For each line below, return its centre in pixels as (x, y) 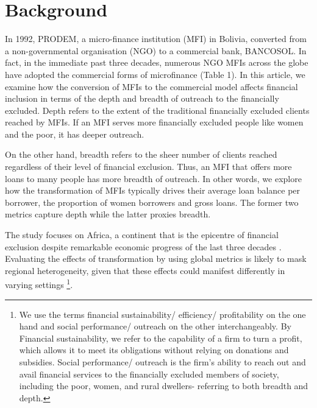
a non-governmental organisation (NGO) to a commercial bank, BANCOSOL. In (156, 50)
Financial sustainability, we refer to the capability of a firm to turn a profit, (161, 338)
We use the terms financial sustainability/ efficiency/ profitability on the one (162, 314)
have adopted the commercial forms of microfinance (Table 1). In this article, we (155, 74)
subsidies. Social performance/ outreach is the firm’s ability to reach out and (162, 362)
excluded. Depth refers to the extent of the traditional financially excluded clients (157, 110)
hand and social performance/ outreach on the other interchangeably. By (155, 326)
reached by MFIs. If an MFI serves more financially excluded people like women (154, 122)
